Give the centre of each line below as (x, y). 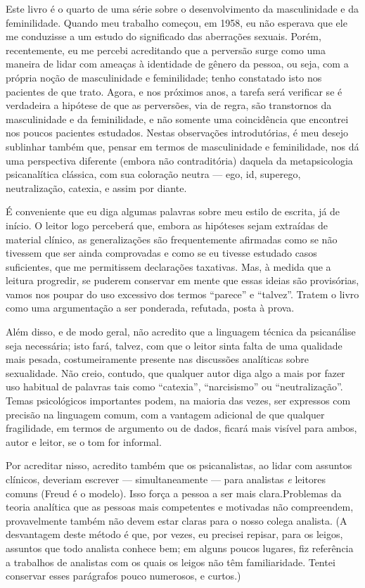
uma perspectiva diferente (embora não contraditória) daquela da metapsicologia (179, 160)
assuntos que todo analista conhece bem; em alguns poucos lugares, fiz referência (180, 548)
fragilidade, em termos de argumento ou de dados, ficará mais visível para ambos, (181, 428)
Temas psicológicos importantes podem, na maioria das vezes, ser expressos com (178, 401)
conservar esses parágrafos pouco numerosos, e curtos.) (123, 576)
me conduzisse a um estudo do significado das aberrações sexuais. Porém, (164, 36)
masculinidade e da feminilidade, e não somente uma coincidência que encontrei (177, 119)
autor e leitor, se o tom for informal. (84, 441)
